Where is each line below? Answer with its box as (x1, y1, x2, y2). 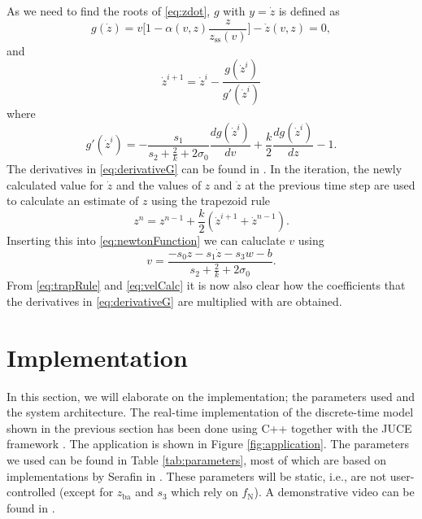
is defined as (278, 2, 340, 19)
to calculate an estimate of (7, 192, 139, 209)
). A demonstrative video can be (254, 483, 415, 500)
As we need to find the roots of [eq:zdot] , (7, 2, 211, 19)
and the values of (115, 176, 202, 193)
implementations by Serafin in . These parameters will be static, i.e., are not (7, 467, 387, 484)
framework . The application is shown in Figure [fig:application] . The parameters (7, 435, 409, 452)
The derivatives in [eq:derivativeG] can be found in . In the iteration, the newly (7, 159, 402, 177)
